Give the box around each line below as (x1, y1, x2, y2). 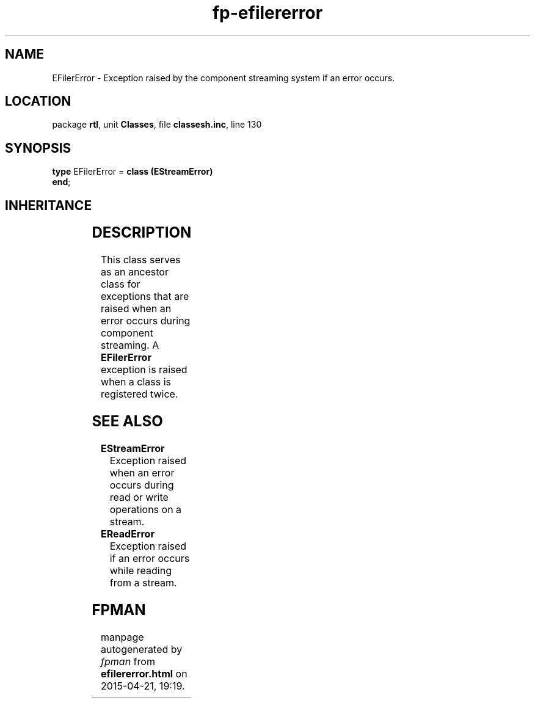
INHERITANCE (5, 197, 92, 213)
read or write (109, 490, 169, 503)
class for (101, 278, 140, 291)
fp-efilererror (212, 2, 323, 23)
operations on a (109, 503, 182, 515)
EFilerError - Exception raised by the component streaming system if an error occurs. (52, 72, 395, 83)
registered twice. (101, 388, 178, 401)
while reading (109, 564, 172, 577)
